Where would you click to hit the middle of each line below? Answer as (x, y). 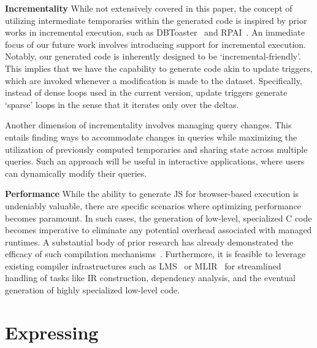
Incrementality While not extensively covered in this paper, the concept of (149, 8)
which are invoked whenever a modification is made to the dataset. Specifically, (154, 80)
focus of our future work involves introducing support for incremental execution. (155, 44)
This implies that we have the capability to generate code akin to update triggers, (159, 68)
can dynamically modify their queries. (76, 173)
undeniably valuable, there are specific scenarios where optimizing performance (153, 205)
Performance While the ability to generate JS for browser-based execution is (152, 194)
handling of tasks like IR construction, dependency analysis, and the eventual (150, 278)
